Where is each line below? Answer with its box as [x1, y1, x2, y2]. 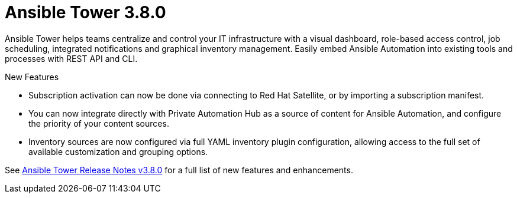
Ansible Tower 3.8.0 [5, 2, 166, 22]
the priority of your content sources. [28, 118, 169, 128]
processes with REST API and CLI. [5, 53, 138, 64]
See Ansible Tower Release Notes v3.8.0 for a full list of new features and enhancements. [5, 164, 353, 175]
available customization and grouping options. [28, 146, 208, 157]
